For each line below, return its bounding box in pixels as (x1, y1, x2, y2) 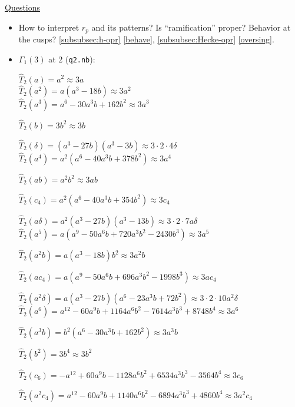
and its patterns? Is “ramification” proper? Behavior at (91, 21, 291, 33)
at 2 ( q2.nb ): (48, 52, 95, 65)
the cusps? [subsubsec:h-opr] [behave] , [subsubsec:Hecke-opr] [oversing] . (18, 33, 274, 45)
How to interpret (18, 21, 79, 33)
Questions (5, 1, 41, 13)
